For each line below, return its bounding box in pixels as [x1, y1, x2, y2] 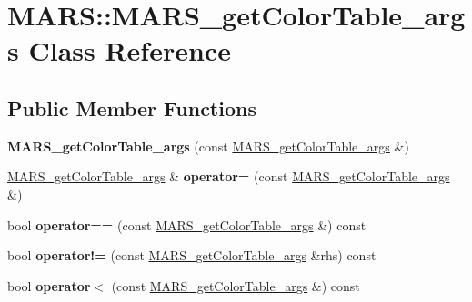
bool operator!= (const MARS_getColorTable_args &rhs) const [7, 246, 377, 265]
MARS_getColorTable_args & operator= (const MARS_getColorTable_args [7, 167, 450, 186]
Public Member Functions [7, 93, 256, 122]
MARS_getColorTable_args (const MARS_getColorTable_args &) [7, 136, 409, 155]
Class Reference [28, 32, 231, 69]
